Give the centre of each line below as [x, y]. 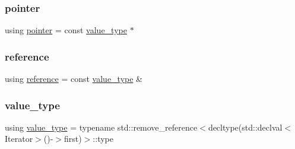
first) [73, 139]
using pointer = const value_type [66, 30]
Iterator [19, 139]
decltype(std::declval [245, 127]
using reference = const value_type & [74, 79]
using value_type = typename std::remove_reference [101, 127]
